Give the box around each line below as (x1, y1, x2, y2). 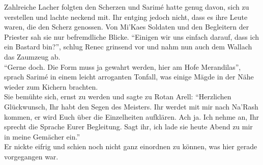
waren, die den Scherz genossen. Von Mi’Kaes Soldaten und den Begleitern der (4, 21, 249, 32)
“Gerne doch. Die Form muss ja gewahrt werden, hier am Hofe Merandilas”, (4, 61, 241, 72)
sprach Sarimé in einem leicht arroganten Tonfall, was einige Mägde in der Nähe (4, 71, 254, 82)
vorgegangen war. (4, 151, 59, 161)
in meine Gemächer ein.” (4, 131, 80, 142)
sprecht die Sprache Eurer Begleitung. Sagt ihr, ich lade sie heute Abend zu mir (4, 121, 253, 132)
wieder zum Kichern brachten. (4, 81, 98, 92)
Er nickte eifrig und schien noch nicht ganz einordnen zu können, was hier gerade (4, 141, 257, 152)
